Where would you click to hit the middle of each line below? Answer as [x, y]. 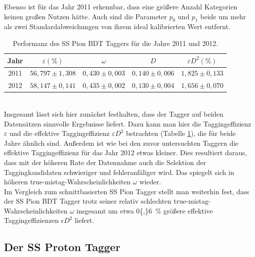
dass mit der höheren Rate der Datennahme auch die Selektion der [105, 162]
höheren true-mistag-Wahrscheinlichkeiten [67, 182]
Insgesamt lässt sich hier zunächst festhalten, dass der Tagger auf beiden [114, 113]
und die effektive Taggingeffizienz [60, 133]
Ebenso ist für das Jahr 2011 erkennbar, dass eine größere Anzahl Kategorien [121, 6]
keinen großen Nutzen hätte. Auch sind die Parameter [85, 16]
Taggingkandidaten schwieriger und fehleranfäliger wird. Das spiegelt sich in [119, 172]
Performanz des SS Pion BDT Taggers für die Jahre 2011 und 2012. [115, 43]
